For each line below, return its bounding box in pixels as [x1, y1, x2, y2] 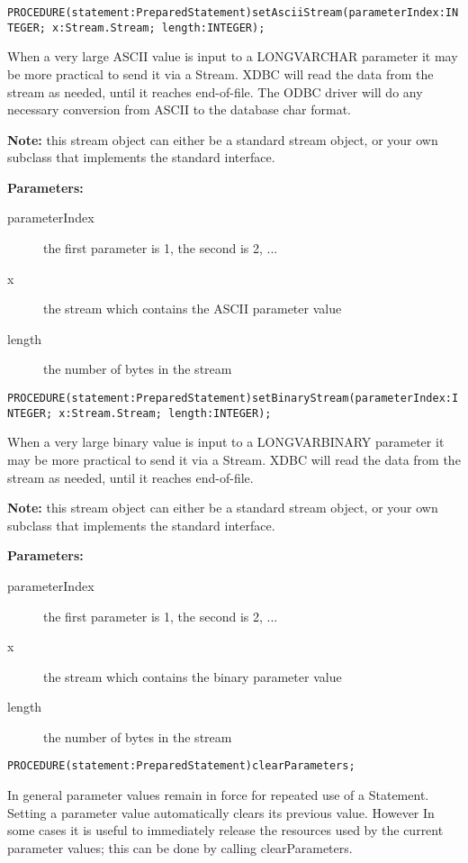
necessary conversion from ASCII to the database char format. [7, 100, 351, 119]
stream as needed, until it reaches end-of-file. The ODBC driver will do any [7, 82, 423, 101]
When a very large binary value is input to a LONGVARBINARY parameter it [7, 432, 445, 451]
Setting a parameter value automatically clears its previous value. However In [7, 803, 435, 822]
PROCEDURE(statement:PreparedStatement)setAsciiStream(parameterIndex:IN [7, 6, 459, 19]
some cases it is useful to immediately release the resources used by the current [7, 821, 444, 840]
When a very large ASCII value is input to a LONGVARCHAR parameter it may [7, 47, 458, 66]
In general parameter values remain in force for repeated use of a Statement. [7, 786, 429, 804]
